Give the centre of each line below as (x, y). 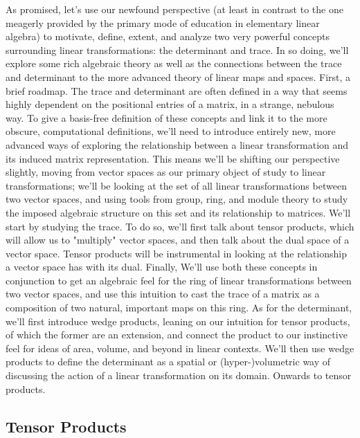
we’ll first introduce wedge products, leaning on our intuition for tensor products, (178, 321)
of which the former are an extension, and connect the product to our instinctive (177, 335)
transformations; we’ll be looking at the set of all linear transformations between (176, 185)
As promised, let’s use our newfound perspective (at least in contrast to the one (174, 9)
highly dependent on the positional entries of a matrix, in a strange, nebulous (170, 104)
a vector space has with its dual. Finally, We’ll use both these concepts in (162, 267)
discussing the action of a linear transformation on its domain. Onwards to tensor (179, 375)
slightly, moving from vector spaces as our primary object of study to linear (166, 172)
